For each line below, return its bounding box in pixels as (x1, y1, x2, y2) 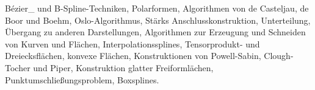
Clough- (264, 49, 294, 62)
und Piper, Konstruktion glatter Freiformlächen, (33, 61, 214, 74)
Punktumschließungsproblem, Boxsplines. (5, 73, 159, 86)
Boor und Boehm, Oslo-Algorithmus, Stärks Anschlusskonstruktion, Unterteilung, (5, 13, 311, 26)
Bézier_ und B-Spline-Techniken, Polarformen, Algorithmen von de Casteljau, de (5, 2, 309, 14)
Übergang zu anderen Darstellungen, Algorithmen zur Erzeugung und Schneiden (5, 26, 306, 38)
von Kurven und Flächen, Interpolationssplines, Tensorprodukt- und (5, 37, 260, 50)
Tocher (5, 61, 31, 74)
